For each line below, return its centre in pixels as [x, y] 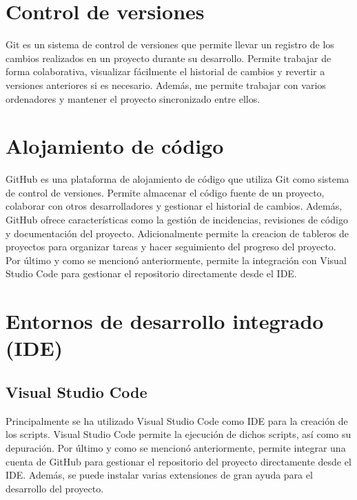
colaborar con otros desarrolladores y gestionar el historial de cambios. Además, [174, 206]
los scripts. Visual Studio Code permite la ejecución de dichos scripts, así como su [178, 434]
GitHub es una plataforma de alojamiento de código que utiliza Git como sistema [177, 179]
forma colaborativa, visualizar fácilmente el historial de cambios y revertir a [165, 71]
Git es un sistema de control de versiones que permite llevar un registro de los [170, 44]
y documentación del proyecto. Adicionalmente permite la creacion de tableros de [177, 233]
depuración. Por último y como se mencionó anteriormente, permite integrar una [176, 447]
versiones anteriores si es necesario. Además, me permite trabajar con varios [166, 84]
